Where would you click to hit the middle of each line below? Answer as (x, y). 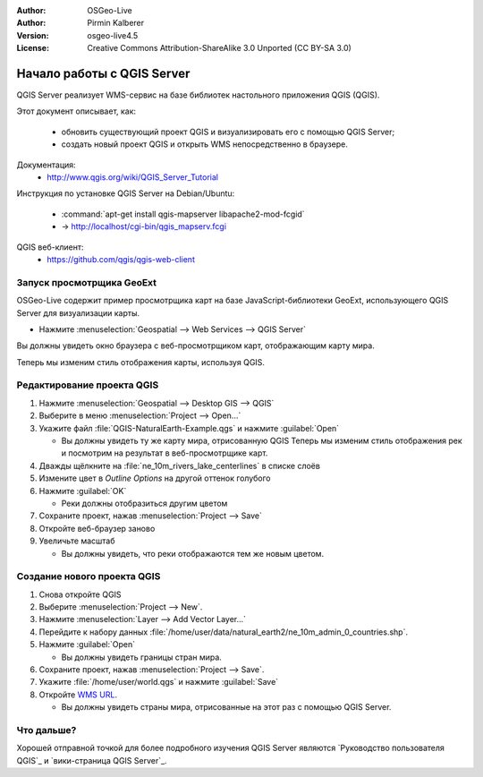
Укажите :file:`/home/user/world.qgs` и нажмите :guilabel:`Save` (159, 682)
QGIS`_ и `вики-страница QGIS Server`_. (92, 760)
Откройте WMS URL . (78, 695)
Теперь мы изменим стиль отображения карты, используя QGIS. (141, 362)
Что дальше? (47, 730)
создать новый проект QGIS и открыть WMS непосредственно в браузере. (204, 144)
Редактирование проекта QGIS (88, 385)
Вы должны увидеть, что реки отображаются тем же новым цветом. (193, 553)
